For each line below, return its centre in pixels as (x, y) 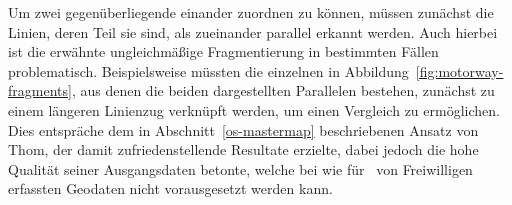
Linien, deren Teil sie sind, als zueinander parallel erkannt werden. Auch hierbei (253, 31)
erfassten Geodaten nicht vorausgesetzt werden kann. (170, 188)
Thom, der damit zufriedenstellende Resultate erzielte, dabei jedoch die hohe (243, 149)
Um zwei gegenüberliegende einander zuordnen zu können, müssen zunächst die (251, 12)
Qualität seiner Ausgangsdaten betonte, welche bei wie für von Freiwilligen (240, 168)
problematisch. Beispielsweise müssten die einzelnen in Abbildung (208, 70)
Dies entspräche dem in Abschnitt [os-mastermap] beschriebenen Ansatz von (243, 129)
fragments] (40, 90)
